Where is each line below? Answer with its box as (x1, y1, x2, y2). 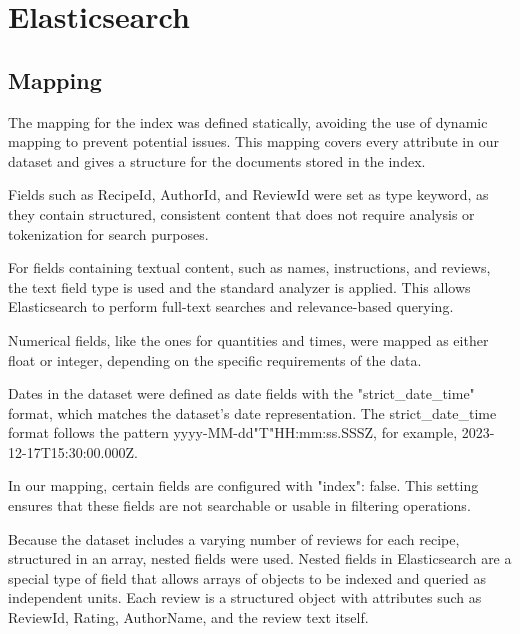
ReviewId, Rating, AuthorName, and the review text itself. (8, 607, 369, 628)
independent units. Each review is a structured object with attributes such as (8, 587, 482, 608)
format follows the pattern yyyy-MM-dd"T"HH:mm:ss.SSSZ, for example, (8, 422, 458, 443)
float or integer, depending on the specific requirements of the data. (8, 349, 422, 370)
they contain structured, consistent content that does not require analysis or (8, 203, 475, 224)
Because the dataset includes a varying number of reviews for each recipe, (8, 528, 460, 549)
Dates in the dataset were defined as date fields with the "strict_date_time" (8, 383, 475, 404)
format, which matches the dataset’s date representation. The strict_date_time (8, 402, 497, 423)
